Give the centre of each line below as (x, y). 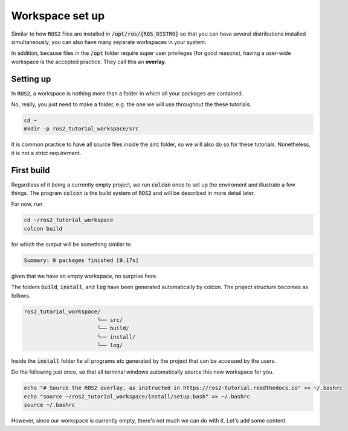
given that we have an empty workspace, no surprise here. (84, 276)
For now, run (27, 204)
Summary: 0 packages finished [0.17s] (81, 260)
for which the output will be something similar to (71, 244)
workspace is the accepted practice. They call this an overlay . (89, 62)
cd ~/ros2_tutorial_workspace (69, 220)
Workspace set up (58, 16)
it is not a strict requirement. (46, 153)
